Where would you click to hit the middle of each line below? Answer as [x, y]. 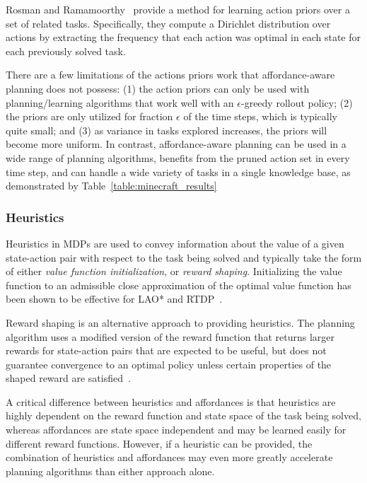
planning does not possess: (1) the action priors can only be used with [158, 88]
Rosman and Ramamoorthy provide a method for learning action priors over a [178, 9]
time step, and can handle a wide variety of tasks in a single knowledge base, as [178, 171]
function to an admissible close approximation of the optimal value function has [179, 285]
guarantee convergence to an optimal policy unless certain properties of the [169, 364]
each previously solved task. [66, 51]
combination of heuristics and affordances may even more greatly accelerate [169, 457]
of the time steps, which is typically [260, 116]
